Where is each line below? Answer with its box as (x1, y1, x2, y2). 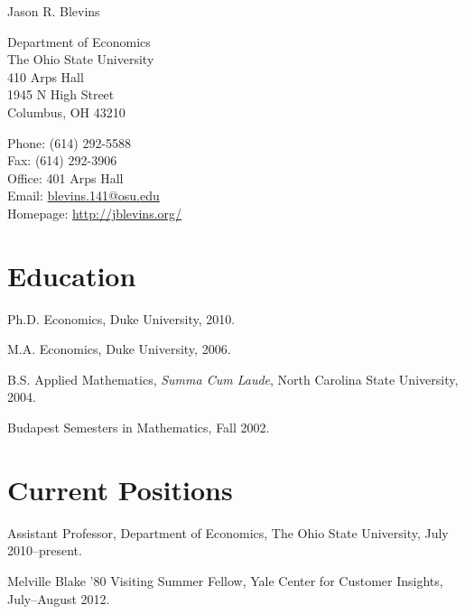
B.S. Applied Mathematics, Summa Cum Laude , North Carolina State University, (7, 369, 459, 388)
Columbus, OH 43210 (7, 102, 126, 121)
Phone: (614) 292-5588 (7, 133, 132, 152)
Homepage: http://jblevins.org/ (7, 203, 182, 222)
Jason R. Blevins (7, 2, 100, 20)
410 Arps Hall (7, 67, 84, 86)
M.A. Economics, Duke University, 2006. (7, 340, 231, 358)
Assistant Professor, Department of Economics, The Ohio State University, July (7, 523, 449, 542)
